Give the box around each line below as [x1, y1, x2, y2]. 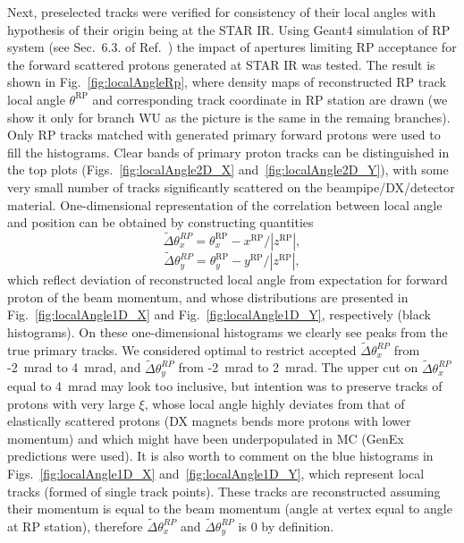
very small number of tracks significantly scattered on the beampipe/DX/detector [7, 177, 455, 196]
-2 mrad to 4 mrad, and [7, 358, 141, 377]
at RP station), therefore [7, 516, 143, 535]
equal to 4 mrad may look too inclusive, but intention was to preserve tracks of [7, 377, 443, 395]
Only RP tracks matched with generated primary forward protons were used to [7, 125, 441, 144]
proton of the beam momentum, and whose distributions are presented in [7, 287, 409, 306]
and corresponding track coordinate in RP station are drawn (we [92, 89, 448, 108]
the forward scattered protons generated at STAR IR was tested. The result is [7, 55, 435, 73]
